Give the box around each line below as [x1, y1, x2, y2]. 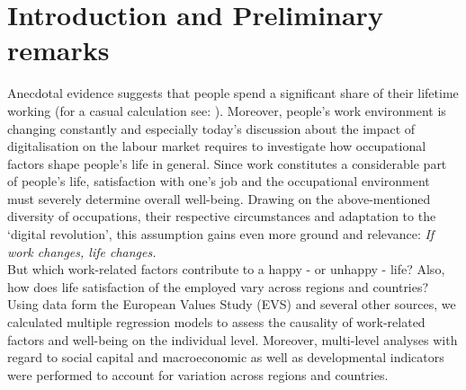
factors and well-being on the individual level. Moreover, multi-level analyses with [7, 330, 458, 349]
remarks [7, 31, 110, 68]
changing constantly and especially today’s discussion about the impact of [7, 119, 416, 137]
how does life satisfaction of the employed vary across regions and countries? [7, 277, 429, 296]
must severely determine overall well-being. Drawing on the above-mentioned [7, 189, 431, 208]
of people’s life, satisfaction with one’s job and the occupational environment [7, 172, 430, 191]
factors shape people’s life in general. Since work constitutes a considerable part [7, 154, 447, 173]
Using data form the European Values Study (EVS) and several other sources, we [7, 295, 456, 314]
